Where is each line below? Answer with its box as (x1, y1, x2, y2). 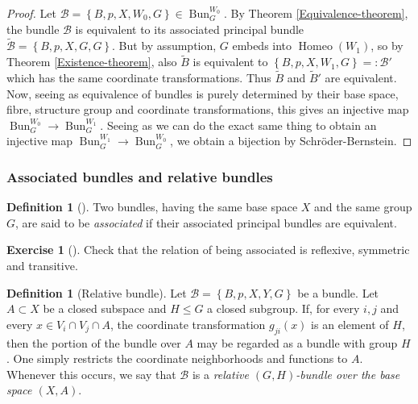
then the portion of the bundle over (6, 334, 181, 351)
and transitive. (6, 257, 78, 273)
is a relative (192, 365, 249, 382)
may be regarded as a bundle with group (197, 334, 398, 351)
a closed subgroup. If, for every (207, 300, 360, 317)
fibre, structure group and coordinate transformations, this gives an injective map (6, 101, 409, 118)
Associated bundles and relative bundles (6, 166, 273, 186)
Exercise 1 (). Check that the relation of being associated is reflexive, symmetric (6, 241, 410, 258)
